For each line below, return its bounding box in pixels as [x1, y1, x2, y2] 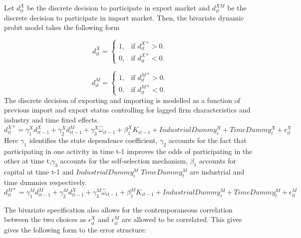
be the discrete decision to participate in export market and [26, 2, 210, 12]
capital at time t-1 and [4, 166, 74, 177]
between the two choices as [4, 214, 86, 224]
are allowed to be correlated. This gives [122, 214, 242, 224]
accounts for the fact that [168, 134, 247, 145]
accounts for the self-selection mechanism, [60, 155, 188, 166]
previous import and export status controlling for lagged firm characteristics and [4, 104, 251, 115]
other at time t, [4, 155, 51, 166]
